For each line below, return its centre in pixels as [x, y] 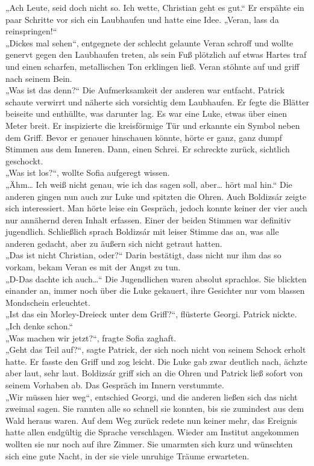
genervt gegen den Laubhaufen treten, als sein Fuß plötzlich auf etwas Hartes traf [156, 54]
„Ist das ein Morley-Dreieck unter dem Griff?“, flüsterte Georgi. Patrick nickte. [151, 314]
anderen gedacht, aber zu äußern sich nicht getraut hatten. [114, 243]
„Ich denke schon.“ [39, 326]
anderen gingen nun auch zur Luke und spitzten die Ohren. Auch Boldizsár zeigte [156, 196]
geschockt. [24, 160]
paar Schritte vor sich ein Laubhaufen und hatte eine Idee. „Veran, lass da [142, 19]
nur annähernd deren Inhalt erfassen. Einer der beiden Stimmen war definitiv [148, 219]
